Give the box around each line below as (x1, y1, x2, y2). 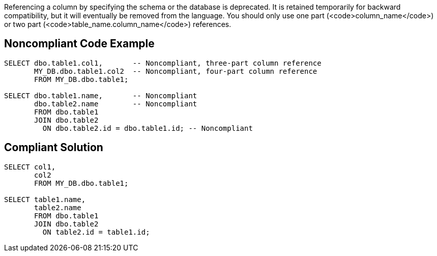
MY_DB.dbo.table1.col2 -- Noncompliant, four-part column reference (34, 67, 317, 75)
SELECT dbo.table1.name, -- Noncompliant (4, 91, 197, 100)
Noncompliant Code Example (4, 37, 155, 50)
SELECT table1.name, (4, 195, 86, 204)
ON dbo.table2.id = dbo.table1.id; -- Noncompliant (42, 124, 253, 132)
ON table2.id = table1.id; (42, 227, 150, 236)
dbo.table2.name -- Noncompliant (34, 99, 197, 108)
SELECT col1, (4, 162, 56, 171)
